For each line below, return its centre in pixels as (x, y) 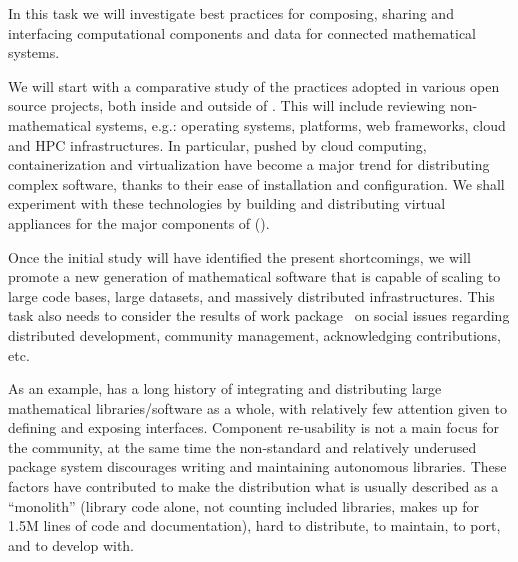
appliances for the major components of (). (139, 222)
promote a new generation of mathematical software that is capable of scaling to (254, 276)
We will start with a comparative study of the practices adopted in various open (254, 85)
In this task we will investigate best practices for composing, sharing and (231, 13)
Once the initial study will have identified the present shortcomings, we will (239, 256)
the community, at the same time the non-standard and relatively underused (242, 446)
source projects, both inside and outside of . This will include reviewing (227, 105)
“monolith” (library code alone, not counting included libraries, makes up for (243, 505)
